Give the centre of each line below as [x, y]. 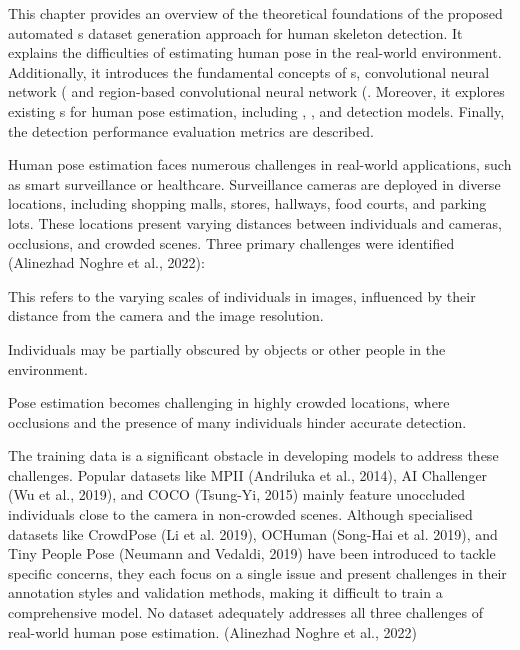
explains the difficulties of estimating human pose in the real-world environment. [255, 52]
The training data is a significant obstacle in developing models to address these [253, 455]
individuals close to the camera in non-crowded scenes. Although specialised [240, 514]
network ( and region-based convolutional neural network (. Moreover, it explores [256, 91]
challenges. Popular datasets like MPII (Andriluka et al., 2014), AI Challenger [248, 474]
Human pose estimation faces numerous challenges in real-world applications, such [260, 164]
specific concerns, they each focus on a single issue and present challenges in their [257, 572]
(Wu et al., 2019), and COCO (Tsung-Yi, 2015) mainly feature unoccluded [237, 494]
